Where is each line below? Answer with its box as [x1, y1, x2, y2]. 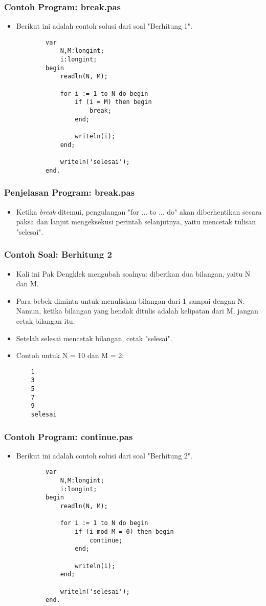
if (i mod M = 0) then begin [75, 528, 174, 536]
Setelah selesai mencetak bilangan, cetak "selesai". [16, 332, 172, 343]
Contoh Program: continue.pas [4, 430, 133, 443]
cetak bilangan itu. [16, 315, 75, 326]
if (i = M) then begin [75, 98, 152, 106]
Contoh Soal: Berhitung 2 [4, 248, 112, 261]
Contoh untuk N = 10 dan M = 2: [16, 350, 124, 361]
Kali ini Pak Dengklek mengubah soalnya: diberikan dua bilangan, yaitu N [16, 268, 251, 279]
